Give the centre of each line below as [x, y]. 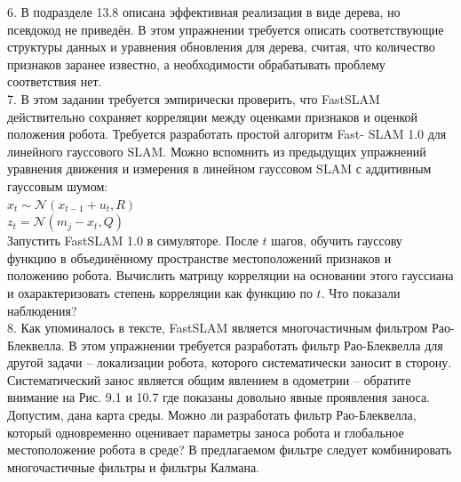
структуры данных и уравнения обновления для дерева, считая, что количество [221, 47]
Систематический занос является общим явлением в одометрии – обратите [209, 379]
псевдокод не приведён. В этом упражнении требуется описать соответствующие [226, 29]
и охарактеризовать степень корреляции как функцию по [160, 292]
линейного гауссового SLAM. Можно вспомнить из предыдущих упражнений [217, 151]
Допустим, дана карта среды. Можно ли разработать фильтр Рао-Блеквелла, [212, 415]
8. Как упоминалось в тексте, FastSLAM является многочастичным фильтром [218, 328]
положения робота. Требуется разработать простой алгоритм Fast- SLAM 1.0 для [227, 134]
